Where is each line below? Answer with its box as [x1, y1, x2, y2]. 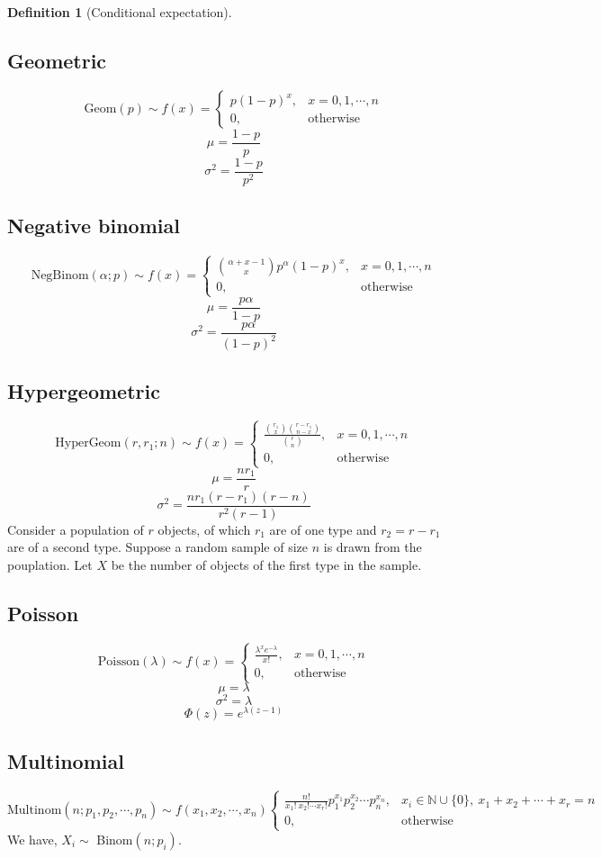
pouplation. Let [7, 555, 93, 574]
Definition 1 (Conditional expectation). [7, 3, 232, 21]
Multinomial [7, 746, 124, 774]
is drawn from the [323, 537, 422, 556]
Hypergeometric [7, 376, 160, 404]
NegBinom [31, 268, 89, 282]
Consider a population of [7, 519, 144, 538]
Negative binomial [7, 212, 180, 239]
